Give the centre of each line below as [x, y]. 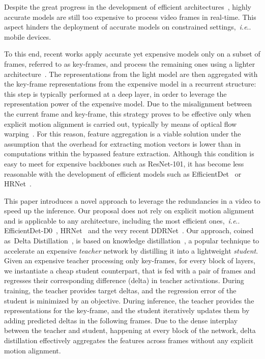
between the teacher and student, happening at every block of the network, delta [130, 330]
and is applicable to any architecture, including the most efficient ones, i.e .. [122, 220]
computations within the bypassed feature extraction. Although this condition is [129, 154]
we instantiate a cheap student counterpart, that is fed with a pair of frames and [130, 270]
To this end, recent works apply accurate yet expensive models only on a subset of [132, 54]
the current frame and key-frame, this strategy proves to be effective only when [128, 113]
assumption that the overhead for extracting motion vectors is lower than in [123, 143]
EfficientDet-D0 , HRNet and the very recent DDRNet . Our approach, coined [129, 230]
